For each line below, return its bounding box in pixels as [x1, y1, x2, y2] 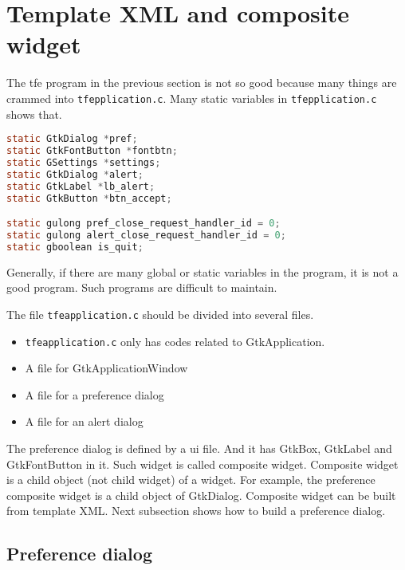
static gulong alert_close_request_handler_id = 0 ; [6, 229, 286, 241]
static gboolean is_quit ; [6, 241, 144, 253]
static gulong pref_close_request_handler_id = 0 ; [6, 218, 281, 230]
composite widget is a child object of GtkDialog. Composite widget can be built [6, 486, 396, 503]
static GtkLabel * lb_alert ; [6, 180, 155, 192]
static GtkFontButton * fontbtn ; [6, 145, 178, 157]
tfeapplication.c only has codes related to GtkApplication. [25, 332, 325, 349]
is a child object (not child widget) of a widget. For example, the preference [6, 471, 376, 488]
